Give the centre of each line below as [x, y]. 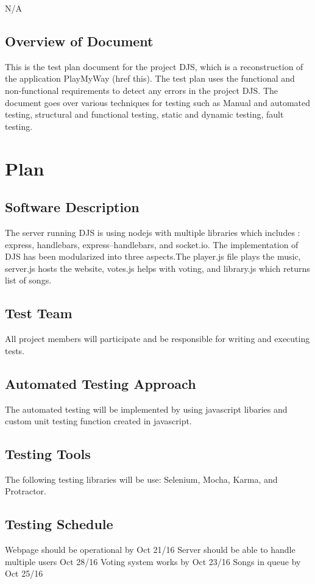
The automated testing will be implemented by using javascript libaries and [146, 409]
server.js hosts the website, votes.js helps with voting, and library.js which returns [157, 268]
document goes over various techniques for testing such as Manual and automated [158, 102]
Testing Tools [48, 454]
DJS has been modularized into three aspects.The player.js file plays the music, [153, 256]
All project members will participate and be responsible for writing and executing [157, 339]
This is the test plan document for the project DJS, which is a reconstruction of [154, 66]
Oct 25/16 [24, 573]
